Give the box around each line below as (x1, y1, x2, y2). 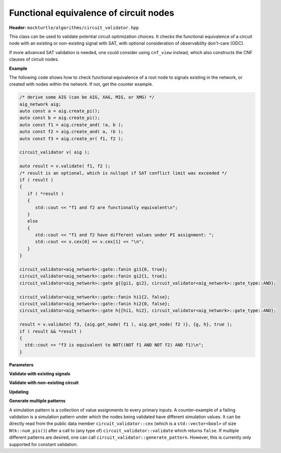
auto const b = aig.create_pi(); (19, 115, 100, 121)
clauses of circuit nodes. (9, 57, 59, 62)
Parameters (9, 362, 34, 367)
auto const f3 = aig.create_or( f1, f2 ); (19, 136, 124, 141)
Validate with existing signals (9, 371, 71, 377)
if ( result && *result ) (19, 329, 82, 334)
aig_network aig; (19, 101, 62, 107)
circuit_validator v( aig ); (19, 150, 90, 155)
